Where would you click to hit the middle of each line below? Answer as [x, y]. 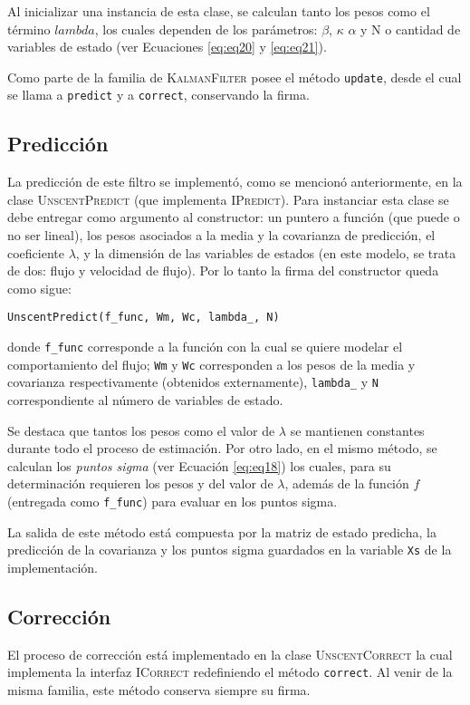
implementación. [53, 567]
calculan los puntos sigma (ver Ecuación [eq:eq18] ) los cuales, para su [199, 465]
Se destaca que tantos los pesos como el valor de [141, 430]
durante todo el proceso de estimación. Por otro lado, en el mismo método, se [222, 448]
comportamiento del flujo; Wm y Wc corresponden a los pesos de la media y [211, 364]
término [29, 29]
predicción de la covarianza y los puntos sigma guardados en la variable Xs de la [230, 550]
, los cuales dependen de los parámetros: [206, 29]
